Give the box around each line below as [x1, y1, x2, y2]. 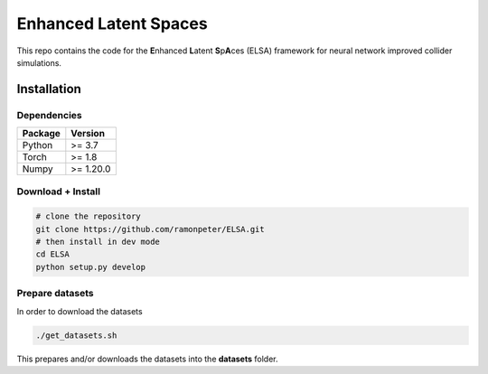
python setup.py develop [35, 262, 146, 272]
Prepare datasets [16, 287, 94, 300]
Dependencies [16, 108, 83, 121]
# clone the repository [35, 211, 142, 221]
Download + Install [16, 185, 101, 198]
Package [22, 127, 61, 140]
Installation [16, 81, 81, 97]
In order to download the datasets [16, 305, 144, 316]
